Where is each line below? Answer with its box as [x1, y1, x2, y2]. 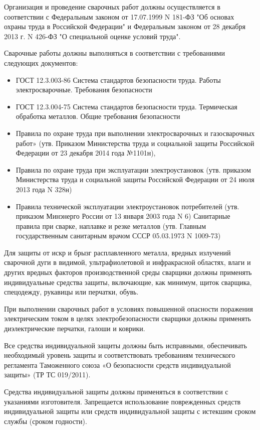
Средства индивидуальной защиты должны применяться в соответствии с [4, 386, 228, 396]
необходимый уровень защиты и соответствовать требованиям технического [4, 350, 235, 360]
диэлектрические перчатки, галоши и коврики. [4, 323, 145, 334]
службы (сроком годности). [4, 415, 87, 426]
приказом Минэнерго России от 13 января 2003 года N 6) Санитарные [16, 211, 230, 221]
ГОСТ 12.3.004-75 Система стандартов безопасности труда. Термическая [16, 101, 237, 111]
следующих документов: [4, 57, 78, 68]
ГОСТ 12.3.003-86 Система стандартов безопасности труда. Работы [16, 74, 221, 85]
